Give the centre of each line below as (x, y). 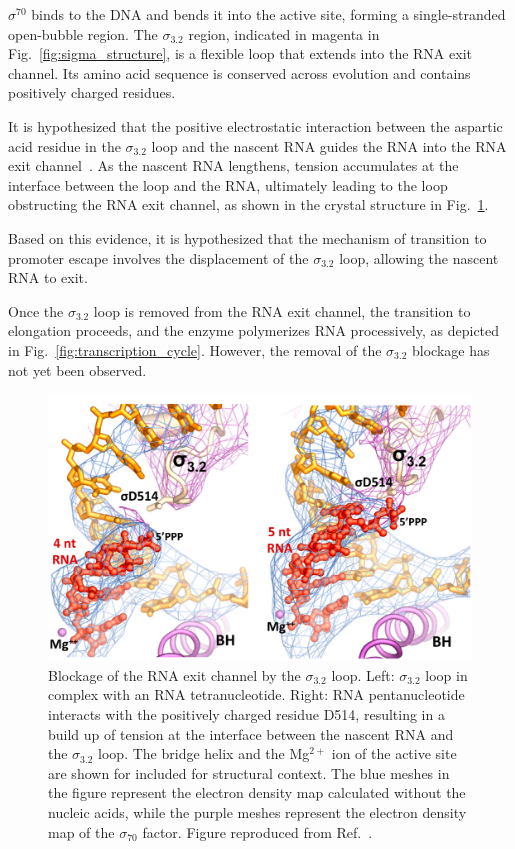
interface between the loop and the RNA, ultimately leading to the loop (228, 184)
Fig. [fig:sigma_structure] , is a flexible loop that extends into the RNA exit (240, 53)
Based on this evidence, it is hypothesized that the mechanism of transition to (247, 237)
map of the (81, 831)
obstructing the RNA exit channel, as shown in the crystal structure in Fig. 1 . (248, 204)
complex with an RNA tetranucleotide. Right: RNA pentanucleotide (256, 694)
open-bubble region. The (83, 33)
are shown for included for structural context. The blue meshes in (249, 772)
